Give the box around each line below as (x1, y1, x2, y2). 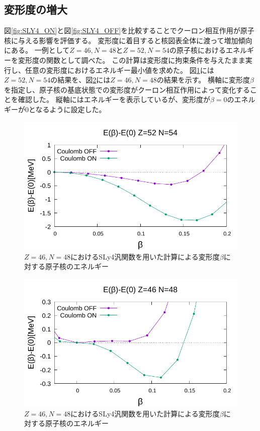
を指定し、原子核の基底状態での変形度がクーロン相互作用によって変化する (4, 84, 250, 95)
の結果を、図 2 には (50, 74, 111, 85)
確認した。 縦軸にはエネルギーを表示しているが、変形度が (18, 94, 210, 105)
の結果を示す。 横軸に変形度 (156, 74, 250, 85)
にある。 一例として (4, 45, 70, 55)
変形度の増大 (4, 2, 67, 17)
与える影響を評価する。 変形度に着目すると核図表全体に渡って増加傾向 (18, 35, 252, 45)
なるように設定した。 (35, 104, 106, 114)
